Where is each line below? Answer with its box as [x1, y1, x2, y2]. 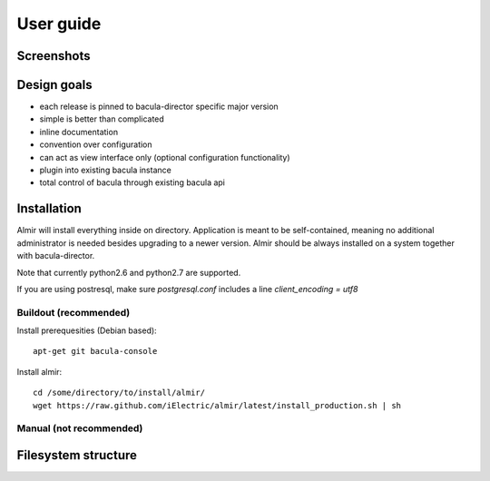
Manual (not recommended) [16, 422, 143, 435]
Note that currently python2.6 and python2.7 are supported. [16, 267, 241, 278]
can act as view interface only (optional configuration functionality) [39, 152, 290, 162]
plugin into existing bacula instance [39, 164, 171, 176]
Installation [16, 201, 82, 217]
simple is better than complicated [39, 113, 165, 124]
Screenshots [16, 48, 91, 64]
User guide [16, 14, 102, 34]
